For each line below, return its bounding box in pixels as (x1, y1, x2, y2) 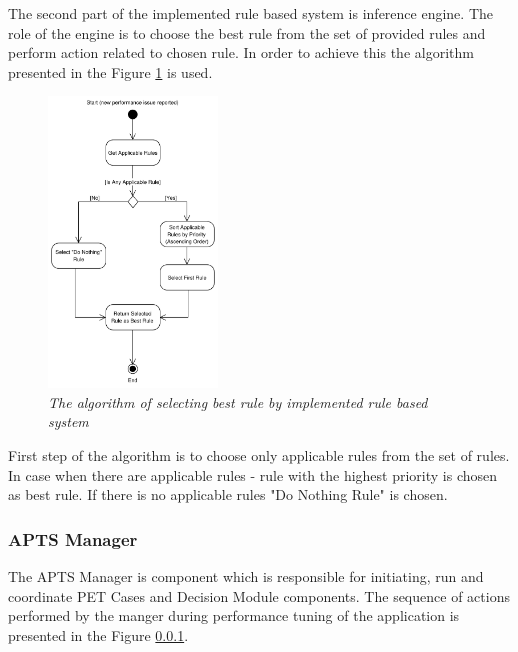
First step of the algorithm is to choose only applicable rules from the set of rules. (8, 445, 510, 466)
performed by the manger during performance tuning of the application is (8, 605, 460, 626)
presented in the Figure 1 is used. (8, 61, 213, 82)
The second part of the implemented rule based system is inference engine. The (8, 3, 494, 23)
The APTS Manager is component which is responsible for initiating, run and (8, 566, 484, 587)
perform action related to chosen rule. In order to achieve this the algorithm (8, 42, 474, 63)
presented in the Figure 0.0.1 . (8, 624, 189, 645)
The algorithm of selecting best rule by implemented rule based (48, 391, 428, 412)
